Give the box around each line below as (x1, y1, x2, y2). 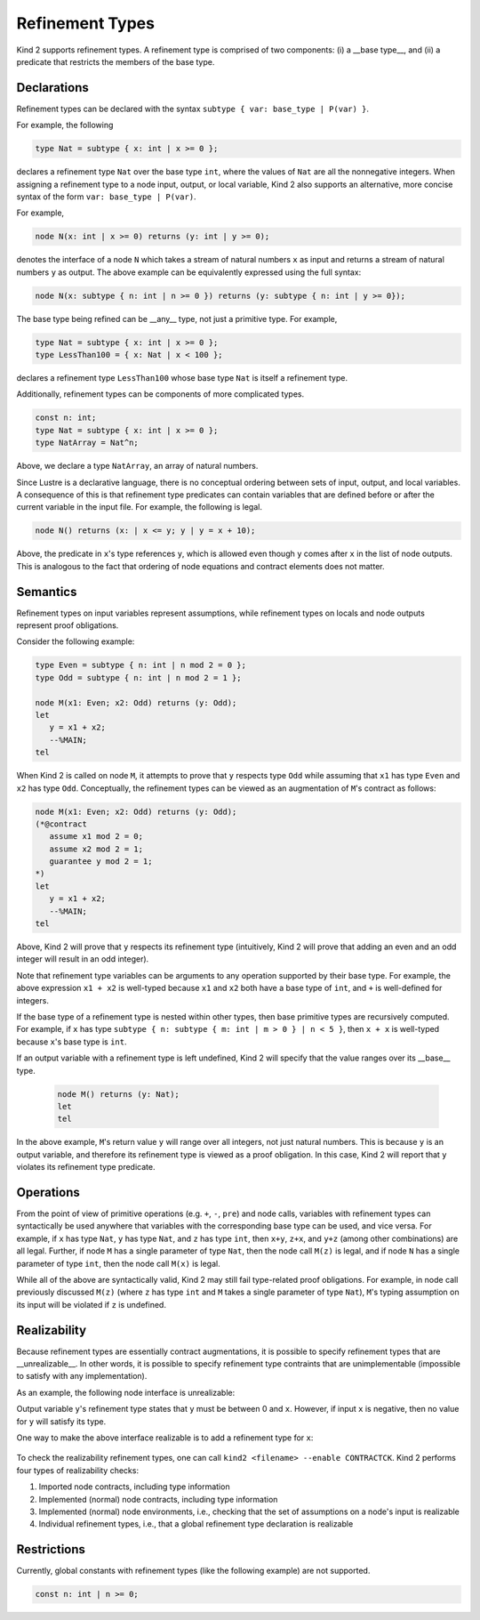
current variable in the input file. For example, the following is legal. (16, 502, 262, 512)
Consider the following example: (16, 636, 135, 647)
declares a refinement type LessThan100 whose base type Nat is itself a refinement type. (16, 373, 348, 383)
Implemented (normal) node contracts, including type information (38, 1494, 278, 1504)
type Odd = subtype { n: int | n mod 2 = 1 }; (35, 673, 242, 682)
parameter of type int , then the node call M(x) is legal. (16, 1258, 221, 1269)
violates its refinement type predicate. (16, 1162, 156, 1173)
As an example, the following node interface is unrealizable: (16, 1387, 236, 1398)
